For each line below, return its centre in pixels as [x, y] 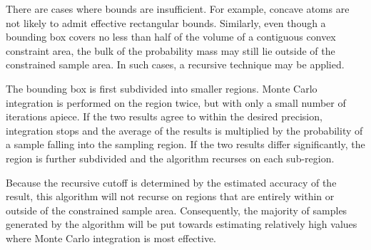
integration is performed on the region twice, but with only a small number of [176, 102]
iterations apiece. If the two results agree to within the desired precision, [164, 116]
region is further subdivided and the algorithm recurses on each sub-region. [170, 158]
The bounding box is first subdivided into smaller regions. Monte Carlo [162, 88]
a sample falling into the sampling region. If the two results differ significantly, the [185, 144]
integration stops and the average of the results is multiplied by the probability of [184, 130]
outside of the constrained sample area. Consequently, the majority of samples [177, 210]
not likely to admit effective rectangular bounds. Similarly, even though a [166, 22]
